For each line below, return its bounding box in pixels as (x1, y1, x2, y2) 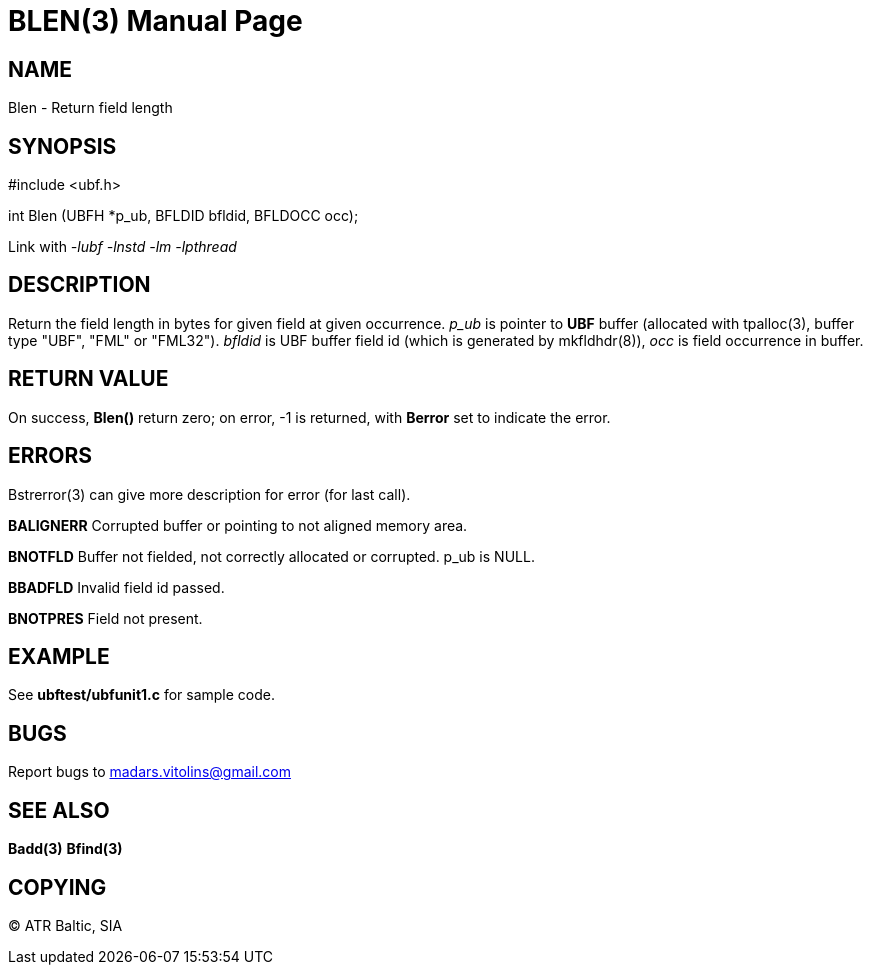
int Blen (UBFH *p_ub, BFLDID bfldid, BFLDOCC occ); (8, 207, 359, 225)
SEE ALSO (8, 797, 110, 823)
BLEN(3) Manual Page (8, 4, 303, 38)
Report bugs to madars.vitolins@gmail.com (8, 763, 291, 781)
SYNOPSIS (8, 133, 117, 159)
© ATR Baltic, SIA (8, 916, 123, 934)
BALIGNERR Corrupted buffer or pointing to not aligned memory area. (8, 516, 468, 534)
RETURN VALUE (8, 366, 169, 392)
